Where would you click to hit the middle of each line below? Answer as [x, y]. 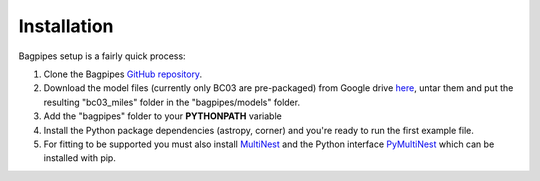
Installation [66, 26]
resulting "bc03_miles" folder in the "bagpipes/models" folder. [171, 102]
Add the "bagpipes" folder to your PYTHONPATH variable [162, 116]
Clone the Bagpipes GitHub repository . [123, 74]
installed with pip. [80, 158]
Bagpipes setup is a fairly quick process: [102, 56]
